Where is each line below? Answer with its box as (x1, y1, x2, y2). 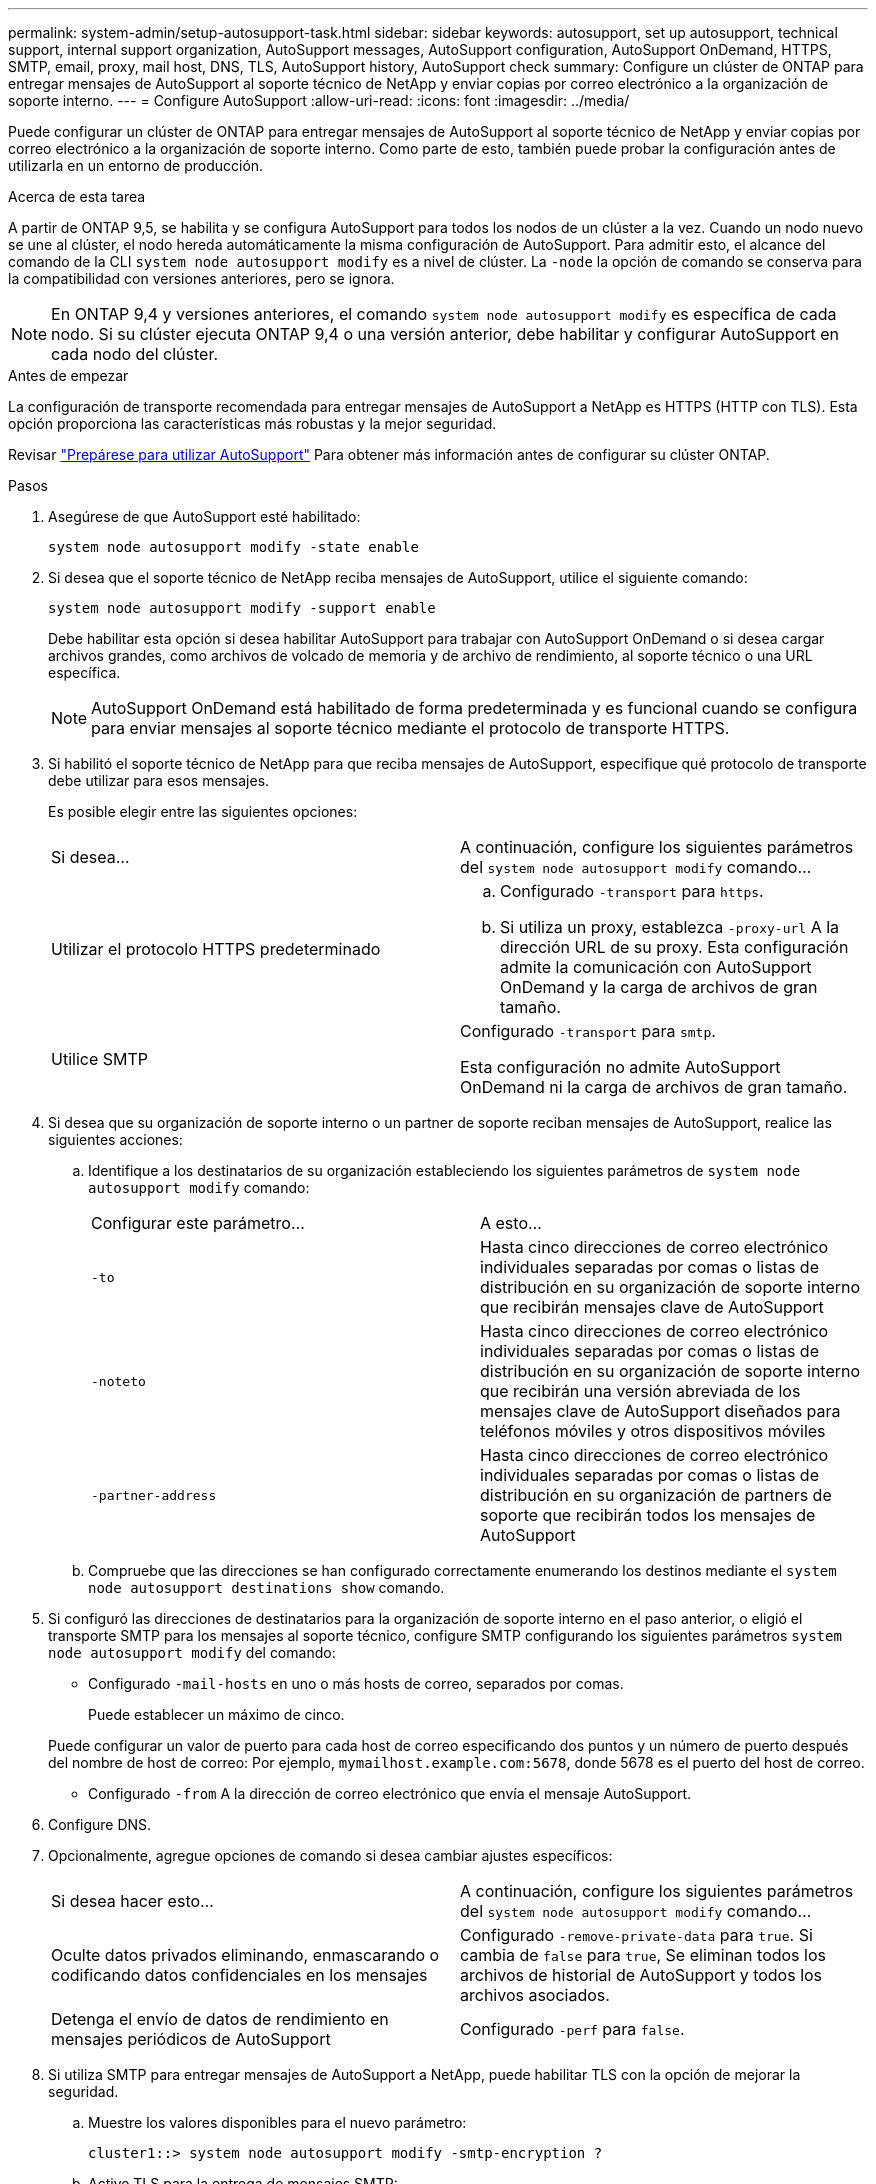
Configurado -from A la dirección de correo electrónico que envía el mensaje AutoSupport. (88, 1785, 692, 1802)
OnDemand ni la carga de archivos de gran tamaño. (460, 1077, 848, 1097)
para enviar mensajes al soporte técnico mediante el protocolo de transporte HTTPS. (91, 718, 730, 738)
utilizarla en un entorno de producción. (8, 157, 264, 174)
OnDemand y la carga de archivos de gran (500, 977, 818, 997)
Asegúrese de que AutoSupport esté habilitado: (48, 508, 361, 525)
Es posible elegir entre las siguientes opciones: (48, 803, 358, 820)
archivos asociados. (460, 1985, 610, 2005)
